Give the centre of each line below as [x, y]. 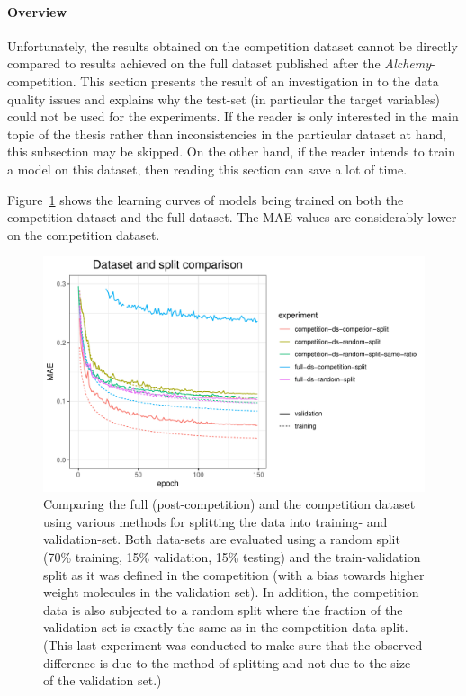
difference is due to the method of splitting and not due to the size [227, 662]
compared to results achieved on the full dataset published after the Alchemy [220, 63]
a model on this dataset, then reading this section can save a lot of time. [207, 169]
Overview [37, 11]
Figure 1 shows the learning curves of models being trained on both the [206, 199]
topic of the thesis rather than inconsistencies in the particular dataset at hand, [227, 134]
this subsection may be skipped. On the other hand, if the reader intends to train [231, 152]
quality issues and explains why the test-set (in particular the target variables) [224, 98]
